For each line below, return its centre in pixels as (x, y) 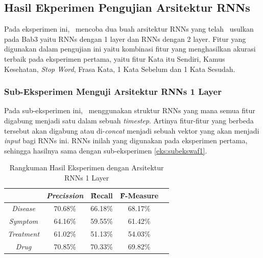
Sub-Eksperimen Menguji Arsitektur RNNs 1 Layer (113, 92)
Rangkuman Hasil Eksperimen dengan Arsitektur (87, 167)
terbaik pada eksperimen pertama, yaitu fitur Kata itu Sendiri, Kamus (115, 58)
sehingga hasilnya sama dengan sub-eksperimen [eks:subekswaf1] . (106, 150)
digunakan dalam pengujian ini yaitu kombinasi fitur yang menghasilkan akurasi (130, 49)
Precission (65, 195)
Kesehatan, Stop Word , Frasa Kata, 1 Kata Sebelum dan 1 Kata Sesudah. (120, 69)
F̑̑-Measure (139, 195)
